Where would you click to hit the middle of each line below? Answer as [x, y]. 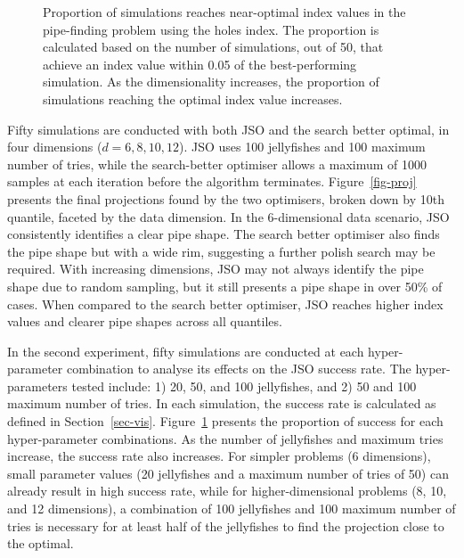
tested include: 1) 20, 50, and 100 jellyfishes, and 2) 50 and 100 [244, 386]
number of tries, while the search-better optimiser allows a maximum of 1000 [217, 164]
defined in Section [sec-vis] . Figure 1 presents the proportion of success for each [225, 421]
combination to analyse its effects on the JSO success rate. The [239, 369]
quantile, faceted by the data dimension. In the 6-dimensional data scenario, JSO [228, 216]
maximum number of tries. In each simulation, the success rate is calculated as [222, 403]
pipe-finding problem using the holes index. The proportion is [211, 29]
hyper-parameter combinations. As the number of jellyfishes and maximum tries [225, 438]
